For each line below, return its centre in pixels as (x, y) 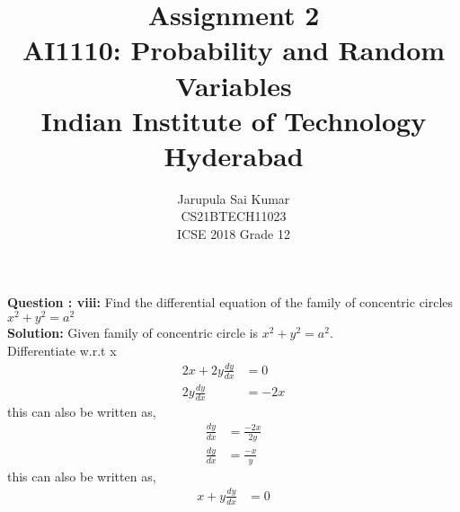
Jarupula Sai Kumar (234, 198)
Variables (234, 85)
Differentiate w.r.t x (62, 350)
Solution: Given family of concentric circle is (133, 333)
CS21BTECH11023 (234, 216)
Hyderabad (234, 155)
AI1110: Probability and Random (234, 50)
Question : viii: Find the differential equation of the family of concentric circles (230, 301)
